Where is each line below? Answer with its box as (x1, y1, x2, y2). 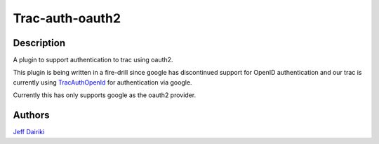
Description (13, 37, 66, 49)
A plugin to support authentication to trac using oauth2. (13, 56, 173, 64)
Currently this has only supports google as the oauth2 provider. (13, 91, 197, 99)
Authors (13, 109, 50, 122)
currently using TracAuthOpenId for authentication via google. (13, 78, 192, 87)
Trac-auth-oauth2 (13, 10, 121, 26)
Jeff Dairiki (13, 128, 45, 136)
